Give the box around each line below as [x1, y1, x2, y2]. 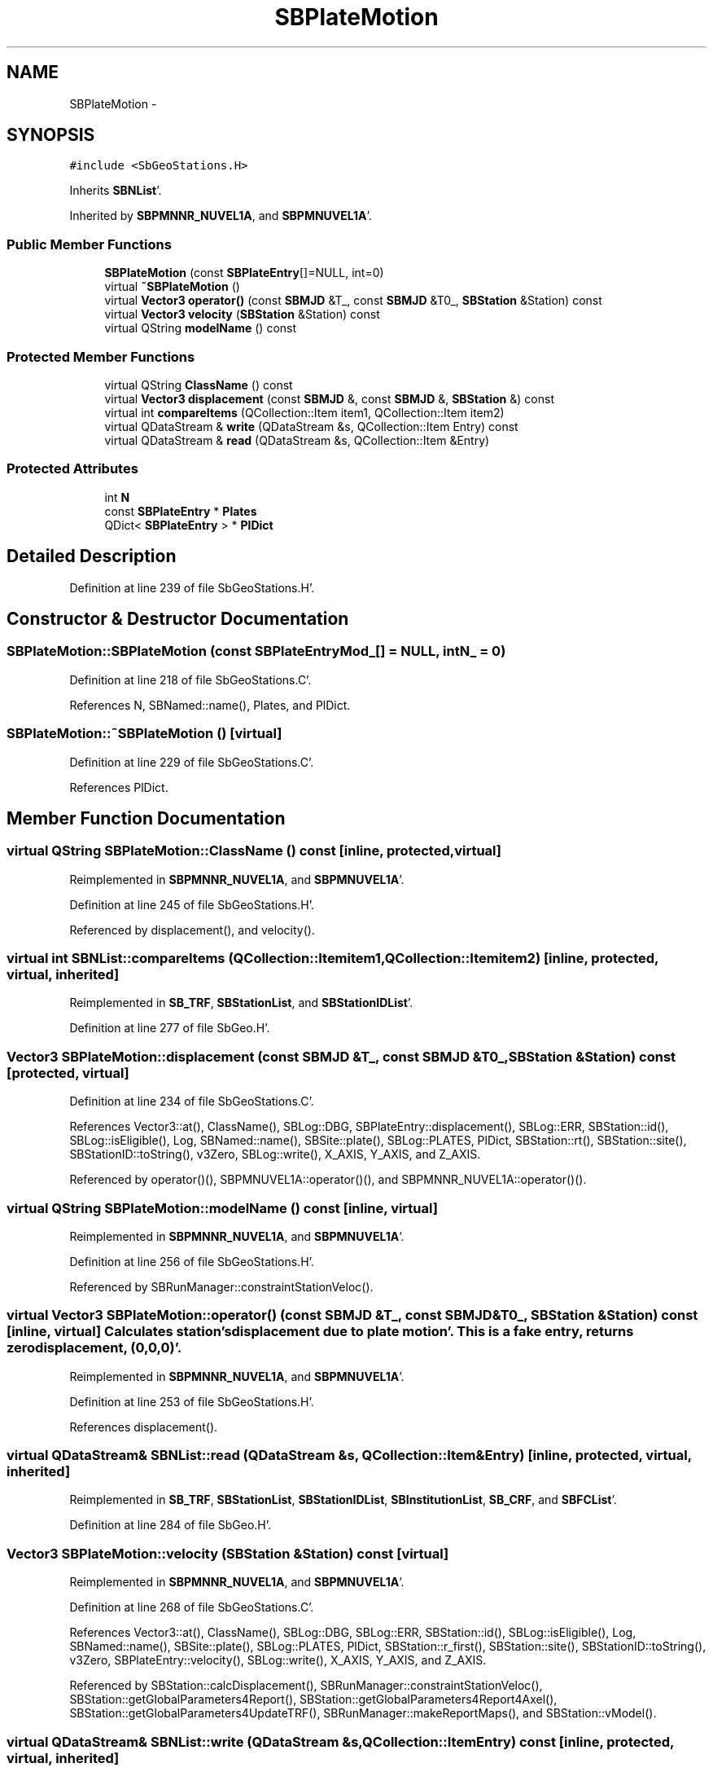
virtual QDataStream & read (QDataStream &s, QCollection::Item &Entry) [104, 433, 490, 447]
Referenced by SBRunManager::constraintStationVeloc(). [69, 1279, 374, 1294]
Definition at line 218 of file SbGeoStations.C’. [69, 672, 312, 687]
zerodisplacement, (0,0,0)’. [7, 1339, 182, 1356]
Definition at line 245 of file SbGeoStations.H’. [69, 897, 314, 912]
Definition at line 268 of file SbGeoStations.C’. [69, 1600, 314, 1615]
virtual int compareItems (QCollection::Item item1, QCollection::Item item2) [104, 405, 505, 420]
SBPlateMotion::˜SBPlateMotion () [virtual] [7, 725, 282, 742]
